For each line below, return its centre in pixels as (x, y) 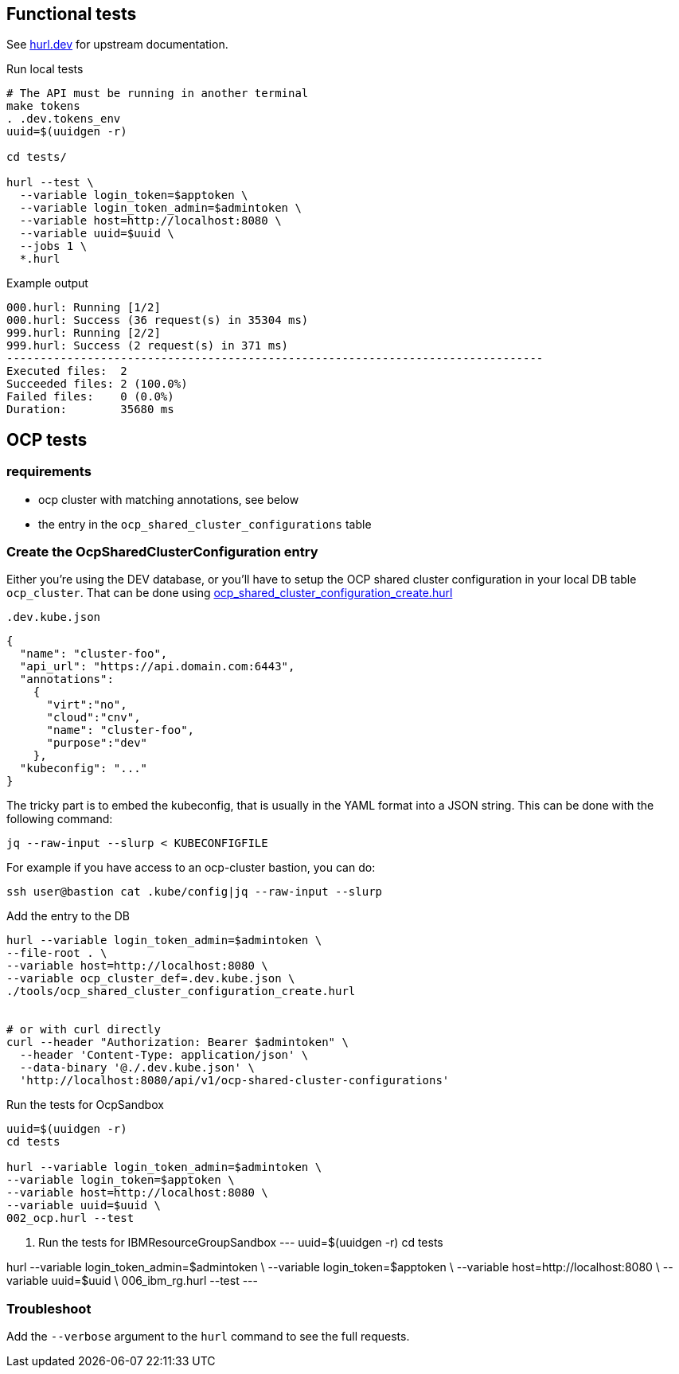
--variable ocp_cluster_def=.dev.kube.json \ (151, 979)
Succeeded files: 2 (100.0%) (97, 384)
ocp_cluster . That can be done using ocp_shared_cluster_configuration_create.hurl (230, 593)
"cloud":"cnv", (94, 718)
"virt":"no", (87, 705)
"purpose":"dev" (97, 743)
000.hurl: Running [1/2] (84, 308)
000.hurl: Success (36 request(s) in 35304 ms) (158, 320)
